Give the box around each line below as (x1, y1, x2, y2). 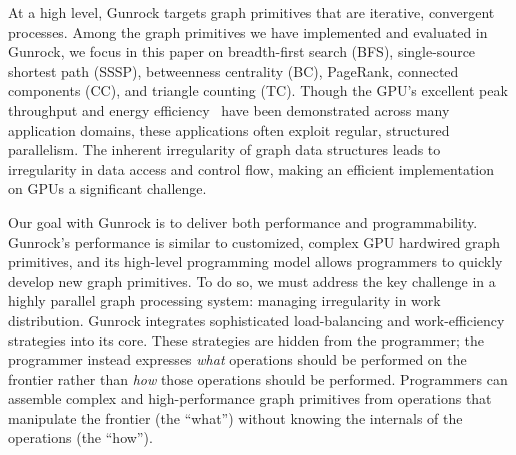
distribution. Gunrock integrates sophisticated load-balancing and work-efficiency (8, 309, 505, 330)
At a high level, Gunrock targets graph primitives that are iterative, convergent (8, 2, 495, 22)
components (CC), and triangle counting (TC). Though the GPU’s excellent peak (8, 80, 508, 101)
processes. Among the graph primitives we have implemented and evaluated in (8, 21, 488, 42)
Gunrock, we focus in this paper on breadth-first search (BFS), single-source (8, 41, 476, 62)
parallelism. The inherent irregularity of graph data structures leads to (8, 139, 441, 160)
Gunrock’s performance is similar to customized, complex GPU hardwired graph (8, 231, 501, 252)
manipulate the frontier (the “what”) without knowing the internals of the (8, 407, 463, 428)
